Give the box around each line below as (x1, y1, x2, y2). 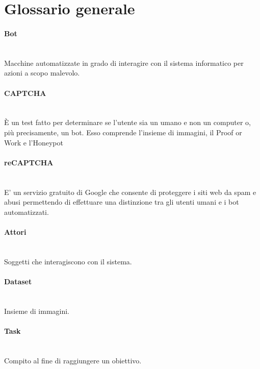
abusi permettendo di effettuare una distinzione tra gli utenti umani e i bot (4, 196, 239, 207)
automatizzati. (4, 206, 49, 217)
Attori (4, 226, 27, 237)
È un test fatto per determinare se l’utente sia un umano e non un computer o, (4, 117, 251, 128)
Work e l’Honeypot (4, 137, 63, 147)
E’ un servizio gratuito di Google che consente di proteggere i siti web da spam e (4, 186, 256, 197)
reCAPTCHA (4, 157, 54, 167)
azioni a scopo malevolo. (4, 67, 80, 78)
